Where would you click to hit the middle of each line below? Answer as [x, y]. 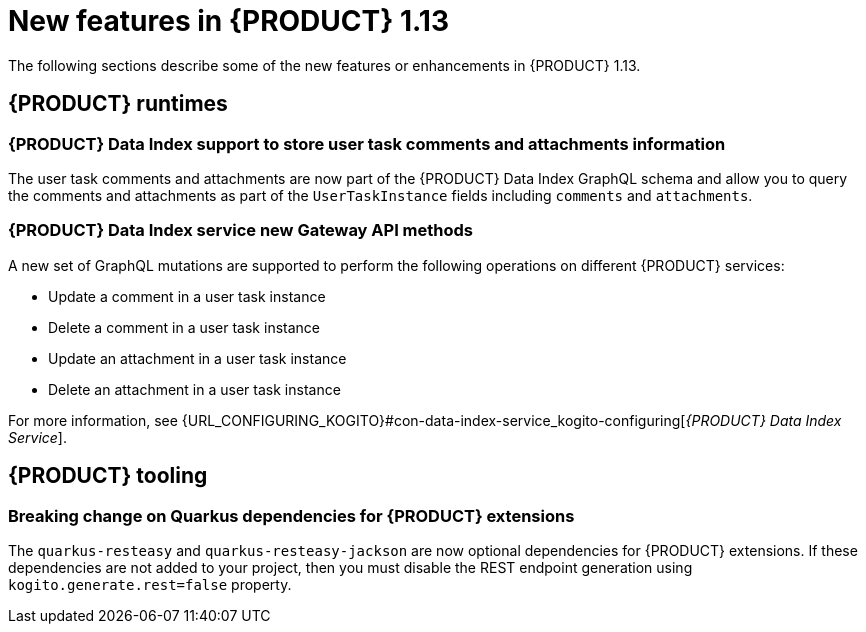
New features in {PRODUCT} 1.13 [229, 21]
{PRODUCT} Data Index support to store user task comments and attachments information [367, 143]
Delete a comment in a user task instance [184, 327]
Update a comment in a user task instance [187, 296]
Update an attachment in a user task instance [197, 358]
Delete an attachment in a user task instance [194, 389]
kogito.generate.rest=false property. [150, 584]
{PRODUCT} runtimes [118, 104]
